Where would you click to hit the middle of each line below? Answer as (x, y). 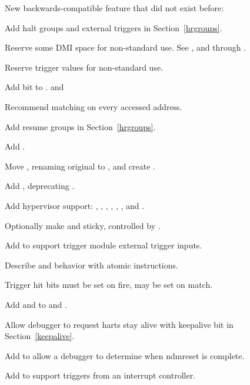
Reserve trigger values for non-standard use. (84, 67)
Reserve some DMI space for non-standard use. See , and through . (126, 47)
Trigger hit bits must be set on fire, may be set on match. (109, 285)
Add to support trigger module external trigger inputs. (104, 245)
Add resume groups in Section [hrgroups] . (80, 126)
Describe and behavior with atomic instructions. (91, 265)
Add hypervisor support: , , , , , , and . (75, 205)
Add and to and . (36, 304)
